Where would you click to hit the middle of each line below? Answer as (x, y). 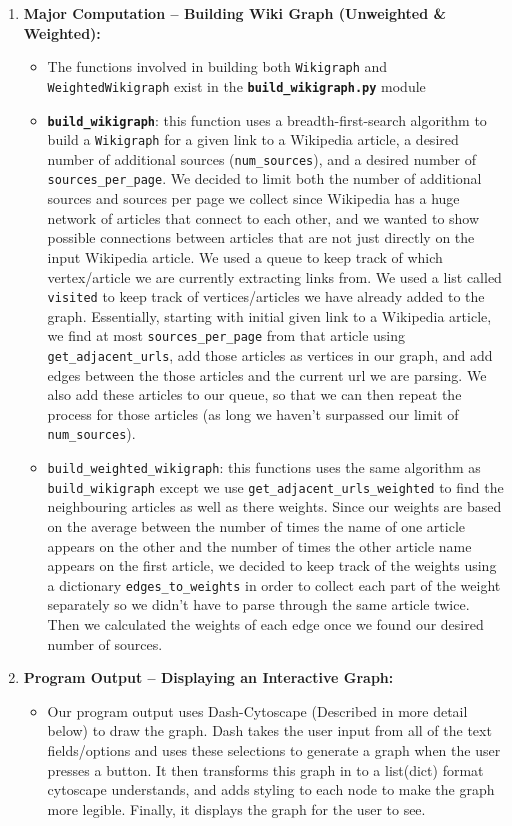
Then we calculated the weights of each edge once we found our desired (265, 624)
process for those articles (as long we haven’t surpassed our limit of (253, 413)
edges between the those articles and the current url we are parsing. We (267, 374)
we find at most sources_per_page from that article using (226, 335)
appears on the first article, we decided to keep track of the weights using (272, 565)
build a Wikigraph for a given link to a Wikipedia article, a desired (253, 139)
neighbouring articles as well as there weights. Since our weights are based (274, 506)
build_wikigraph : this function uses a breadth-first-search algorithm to (267, 119)
